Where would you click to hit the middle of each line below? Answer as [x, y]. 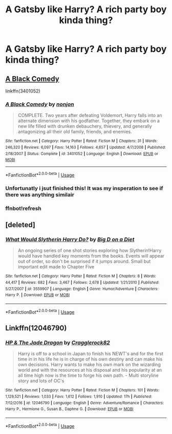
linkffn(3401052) [23, 91]
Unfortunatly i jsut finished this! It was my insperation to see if [84, 188]
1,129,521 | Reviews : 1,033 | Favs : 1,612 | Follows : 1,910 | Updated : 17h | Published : [79, 397]
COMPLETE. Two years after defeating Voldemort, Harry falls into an [90, 116]
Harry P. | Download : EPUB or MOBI [38, 295]
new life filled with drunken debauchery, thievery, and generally [85, 126]
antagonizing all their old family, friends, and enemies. [75, 132]
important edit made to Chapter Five [56, 267]
